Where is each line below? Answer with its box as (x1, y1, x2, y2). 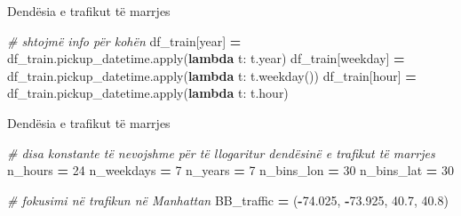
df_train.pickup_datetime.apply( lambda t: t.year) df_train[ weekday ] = (7, 49, 405, 68)
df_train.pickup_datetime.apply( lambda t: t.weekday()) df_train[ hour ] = (7, 66, 417, 84)
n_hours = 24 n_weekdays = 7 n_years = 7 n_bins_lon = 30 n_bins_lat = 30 (7, 161, 455, 180)
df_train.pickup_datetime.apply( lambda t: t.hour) (7, 84, 289, 102)
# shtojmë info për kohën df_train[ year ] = (7, 31, 242, 50)
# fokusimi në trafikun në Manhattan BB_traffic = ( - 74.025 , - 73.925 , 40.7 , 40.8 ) (7, 190, 449, 209)
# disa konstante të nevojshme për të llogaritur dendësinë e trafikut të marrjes (7, 143, 435, 162)
